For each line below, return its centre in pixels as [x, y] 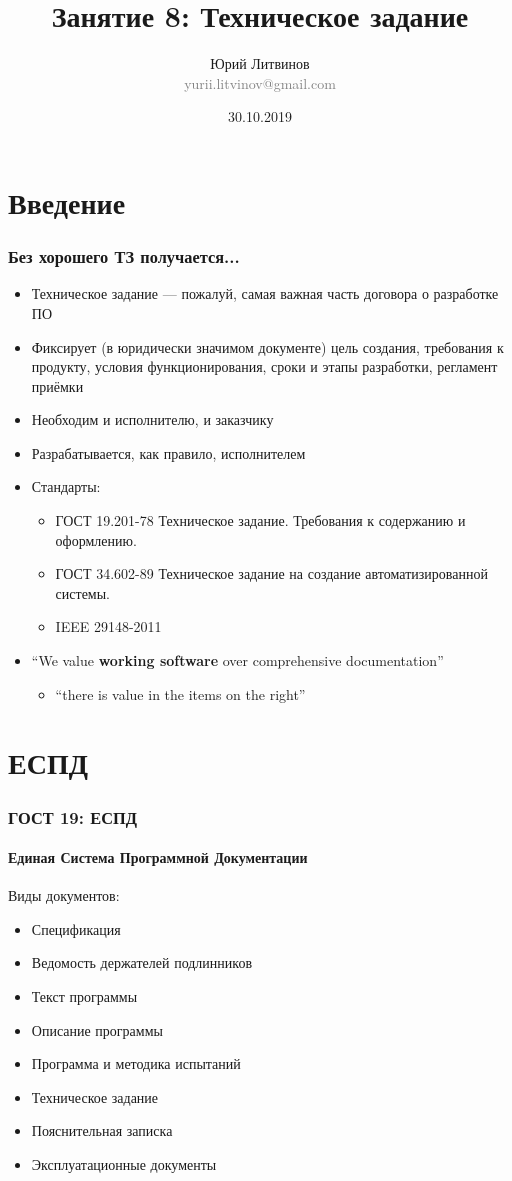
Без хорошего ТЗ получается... [124, 256]
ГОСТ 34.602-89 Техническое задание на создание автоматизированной [271, 573]
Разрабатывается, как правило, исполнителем [168, 452]
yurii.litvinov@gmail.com [260, 82]
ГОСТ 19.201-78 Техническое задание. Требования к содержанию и [260, 520]
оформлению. [96, 539]
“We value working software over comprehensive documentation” [237, 660]
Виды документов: [64, 895]
